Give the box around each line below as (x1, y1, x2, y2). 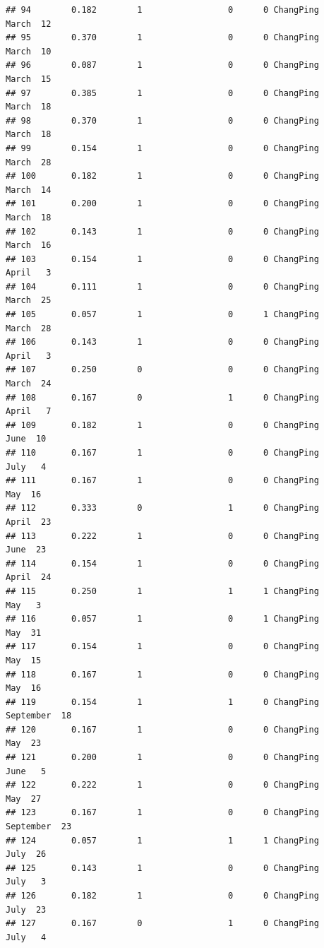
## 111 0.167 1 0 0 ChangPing (6, 475, 319, 486)
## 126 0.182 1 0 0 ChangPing (6, 891, 319, 901)
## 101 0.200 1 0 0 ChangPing (6, 199, 319, 209)
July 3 (6, 877, 47, 887)
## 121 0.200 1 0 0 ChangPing (6, 752, 319, 763)
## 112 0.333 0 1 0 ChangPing (6, 503, 319, 514)
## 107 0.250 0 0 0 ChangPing (6, 365, 319, 375)
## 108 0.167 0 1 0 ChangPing (6, 392, 319, 403)
